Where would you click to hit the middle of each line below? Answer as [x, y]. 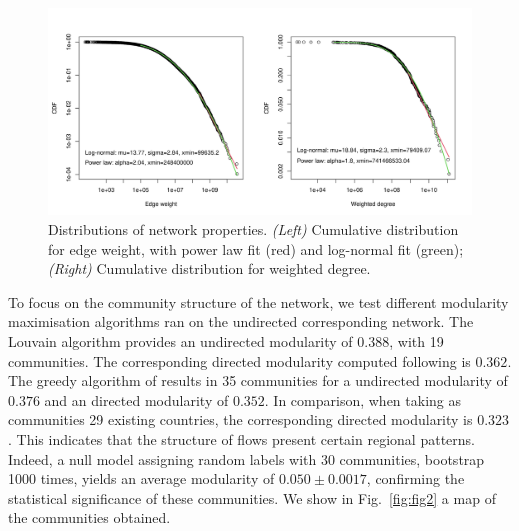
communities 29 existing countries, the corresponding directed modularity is [240, 419]
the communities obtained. [89, 517]
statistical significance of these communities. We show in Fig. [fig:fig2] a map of [252, 497]
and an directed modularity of [136, 399]
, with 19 [416, 341]
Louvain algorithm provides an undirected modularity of [180, 341]
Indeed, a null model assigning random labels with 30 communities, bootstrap [246, 458]
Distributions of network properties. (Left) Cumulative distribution [253, 229]
